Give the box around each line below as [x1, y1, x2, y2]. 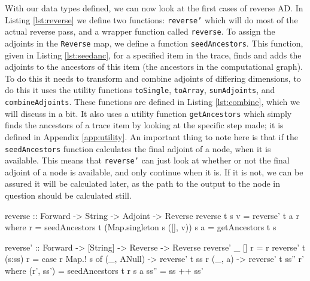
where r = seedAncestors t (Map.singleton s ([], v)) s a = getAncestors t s [5, 221, 276, 233]
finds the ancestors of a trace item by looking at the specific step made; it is [5, 119, 284, 131]
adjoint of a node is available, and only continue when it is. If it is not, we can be [5, 165, 303, 178]
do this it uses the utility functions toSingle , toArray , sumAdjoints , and [5, 84, 275, 96]
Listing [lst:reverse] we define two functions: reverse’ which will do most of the [5, 13, 298, 26]
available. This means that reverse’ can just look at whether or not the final [5, 154, 290, 166]
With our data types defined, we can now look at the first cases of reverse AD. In [5, 2, 303, 14]
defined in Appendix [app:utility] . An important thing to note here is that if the [5, 130, 298, 143]
